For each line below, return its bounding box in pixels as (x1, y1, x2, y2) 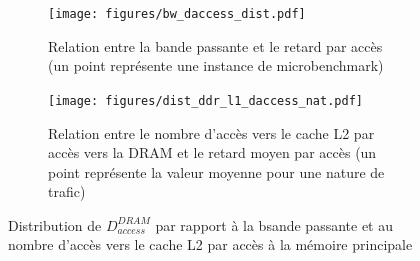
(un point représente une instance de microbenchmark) (48, 55, 384, 76)
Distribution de (8, 214, 102, 235)
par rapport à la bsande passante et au (155, 214, 394, 235)
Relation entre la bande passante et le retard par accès (48, 35, 383, 56)
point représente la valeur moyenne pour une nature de (48, 161, 385, 182)
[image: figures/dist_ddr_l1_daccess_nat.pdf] (48, 93, 363, 108)
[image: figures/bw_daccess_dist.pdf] (48, 7, 306, 21)
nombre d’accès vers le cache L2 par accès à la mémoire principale (8, 234, 413, 255)
